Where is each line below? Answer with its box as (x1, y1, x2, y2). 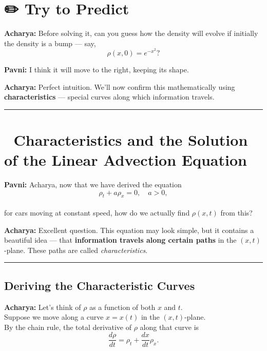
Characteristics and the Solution (13, 129, 248, 150)
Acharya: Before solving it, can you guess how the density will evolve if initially (4, 28, 258, 38)
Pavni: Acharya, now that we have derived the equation (4, 179, 182, 190)
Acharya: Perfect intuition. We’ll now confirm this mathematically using (4, 81, 235, 92)
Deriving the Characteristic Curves (4, 277, 195, 293)
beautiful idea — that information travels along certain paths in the (4, 235, 237, 245)
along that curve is (140, 321, 199, 332)
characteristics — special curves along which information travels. (4, 91, 215, 102)
